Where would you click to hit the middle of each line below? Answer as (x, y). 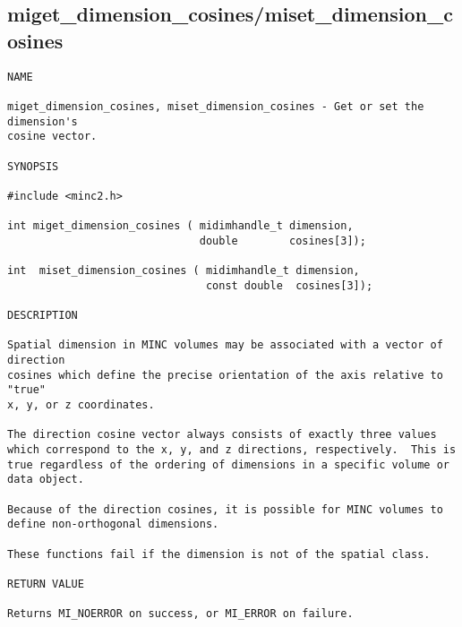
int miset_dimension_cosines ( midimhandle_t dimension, (184, 271)
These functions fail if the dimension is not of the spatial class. (219, 554)
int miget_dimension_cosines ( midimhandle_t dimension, (180, 226)
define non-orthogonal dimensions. (113, 524)
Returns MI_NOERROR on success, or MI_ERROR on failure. (180, 614)
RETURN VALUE (46, 584)
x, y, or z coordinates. (81, 405)
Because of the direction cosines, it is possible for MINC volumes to (225, 509)
